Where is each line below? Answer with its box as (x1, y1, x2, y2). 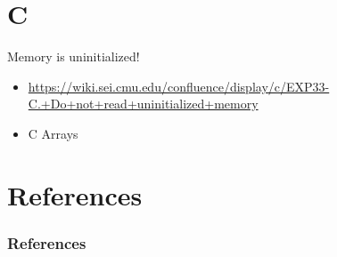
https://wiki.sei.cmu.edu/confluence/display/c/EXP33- (28, 76, 330, 95)
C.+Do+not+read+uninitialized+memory (28, 94, 259, 113)
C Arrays (28, 124, 78, 142)
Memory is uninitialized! (7, 47, 140, 66)
